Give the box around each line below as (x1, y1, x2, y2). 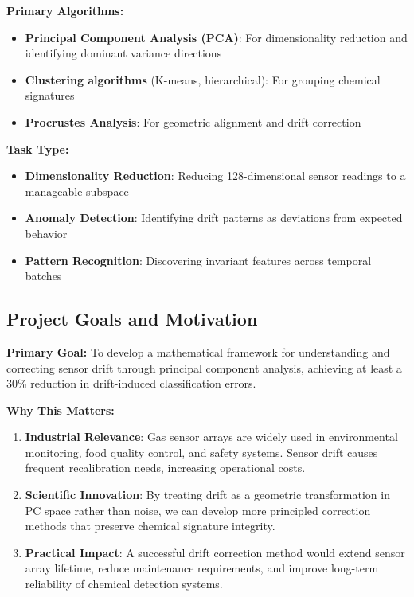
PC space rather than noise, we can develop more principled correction (25, 501, 371, 518)
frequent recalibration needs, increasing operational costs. (25, 459, 306, 476)
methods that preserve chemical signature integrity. (25, 517, 275, 534)
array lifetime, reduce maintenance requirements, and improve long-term (25, 560, 379, 576)
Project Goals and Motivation (6, 306, 258, 331)
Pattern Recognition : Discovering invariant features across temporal (25, 252, 372, 268)
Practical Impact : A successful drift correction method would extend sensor (25, 544, 405, 560)
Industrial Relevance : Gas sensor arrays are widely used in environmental (25, 428, 398, 445)
